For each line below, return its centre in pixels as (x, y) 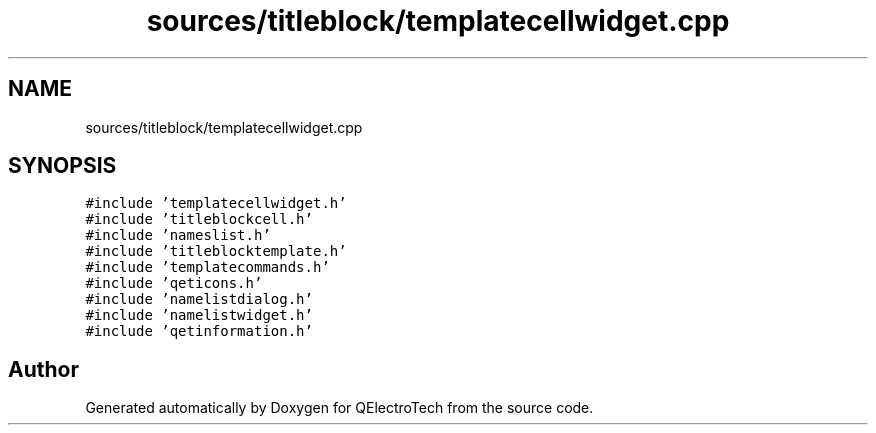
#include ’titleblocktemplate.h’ (216, 251)
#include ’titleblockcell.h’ (199, 219)
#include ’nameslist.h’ (178, 235)
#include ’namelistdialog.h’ (199, 299)
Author (43, 369)
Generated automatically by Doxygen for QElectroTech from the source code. (339, 408)
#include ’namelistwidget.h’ (199, 315)
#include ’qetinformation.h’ (199, 331)
